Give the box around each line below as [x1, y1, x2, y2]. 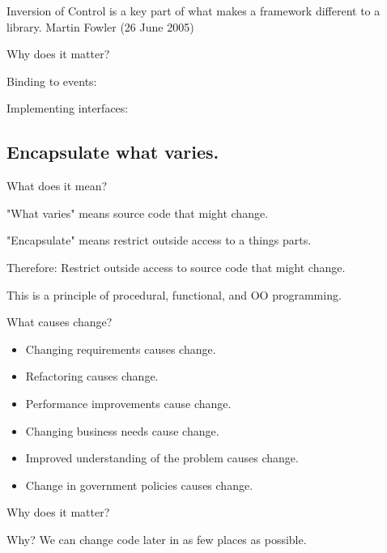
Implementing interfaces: [6, 100, 129, 117]
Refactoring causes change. [25, 368, 159, 385]
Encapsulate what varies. [6, 139, 219, 164]
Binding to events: [6, 72, 97, 89]
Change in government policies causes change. [25, 476, 253, 493]
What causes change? [6, 313, 113, 330]
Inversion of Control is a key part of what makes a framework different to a [6, 2, 381, 19]
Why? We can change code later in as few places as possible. [6, 530, 307, 547]
